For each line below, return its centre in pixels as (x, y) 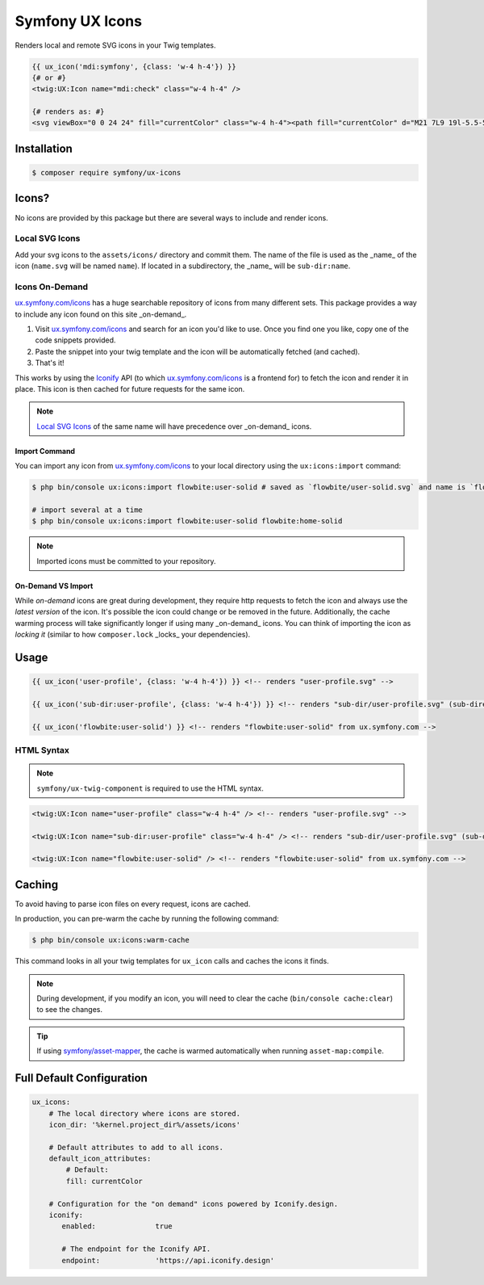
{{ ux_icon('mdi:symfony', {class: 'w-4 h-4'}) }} (134, 66)
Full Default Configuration (81, 1078)
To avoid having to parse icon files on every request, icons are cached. (133, 904)
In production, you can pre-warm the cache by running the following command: (147, 919)
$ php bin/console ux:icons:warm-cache (111, 940)
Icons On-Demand (52, 287)
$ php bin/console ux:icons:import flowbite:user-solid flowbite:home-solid (187, 521)
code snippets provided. (75, 340)
